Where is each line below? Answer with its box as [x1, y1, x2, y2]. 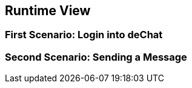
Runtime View [5, 3, 91, 18]
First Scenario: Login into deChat [5, 29, 163, 41]
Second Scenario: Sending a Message [5, 50, 187, 63]
